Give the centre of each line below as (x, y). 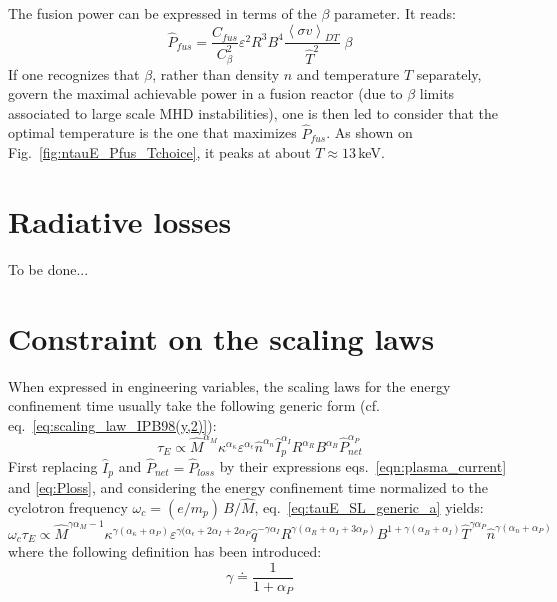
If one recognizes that (74, 73)
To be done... (48, 268)
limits (437, 93)
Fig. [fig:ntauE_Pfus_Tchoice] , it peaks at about (159, 152)
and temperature (348, 73)
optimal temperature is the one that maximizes (152, 132)
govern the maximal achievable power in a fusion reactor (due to (205, 93)
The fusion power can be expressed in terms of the (162, 13)
